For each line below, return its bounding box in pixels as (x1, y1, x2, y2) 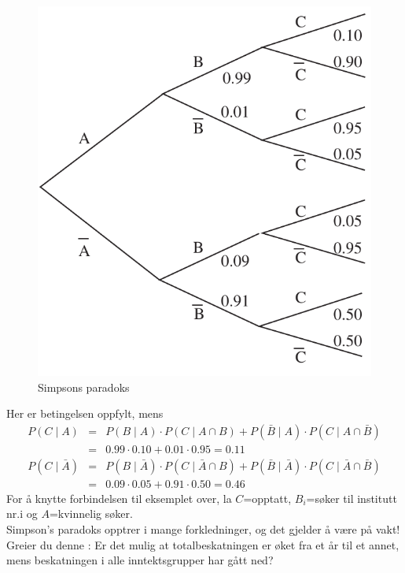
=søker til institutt (306, 489, 397, 506)
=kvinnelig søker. (49, 505, 133, 522)
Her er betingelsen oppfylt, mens (6, 405, 164, 422)
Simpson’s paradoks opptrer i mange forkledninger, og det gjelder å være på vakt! (6, 521, 400, 538)
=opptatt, (243, 489, 292, 506)
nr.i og (6, 505, 38, 522)
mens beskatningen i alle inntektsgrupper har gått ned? (6, 552, 274, 568)
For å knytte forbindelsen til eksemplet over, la (6, 489, 232, 506)
